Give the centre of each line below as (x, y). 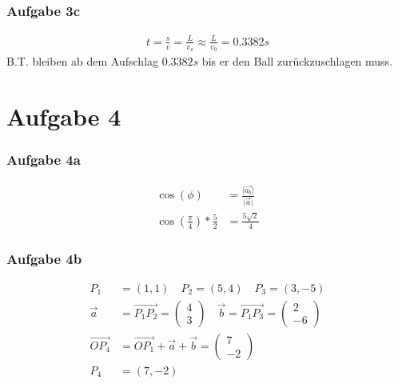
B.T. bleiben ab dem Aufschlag (83, 61)
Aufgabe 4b (44, 258)
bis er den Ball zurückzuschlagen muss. (297, 61)
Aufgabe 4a (44, 159)
